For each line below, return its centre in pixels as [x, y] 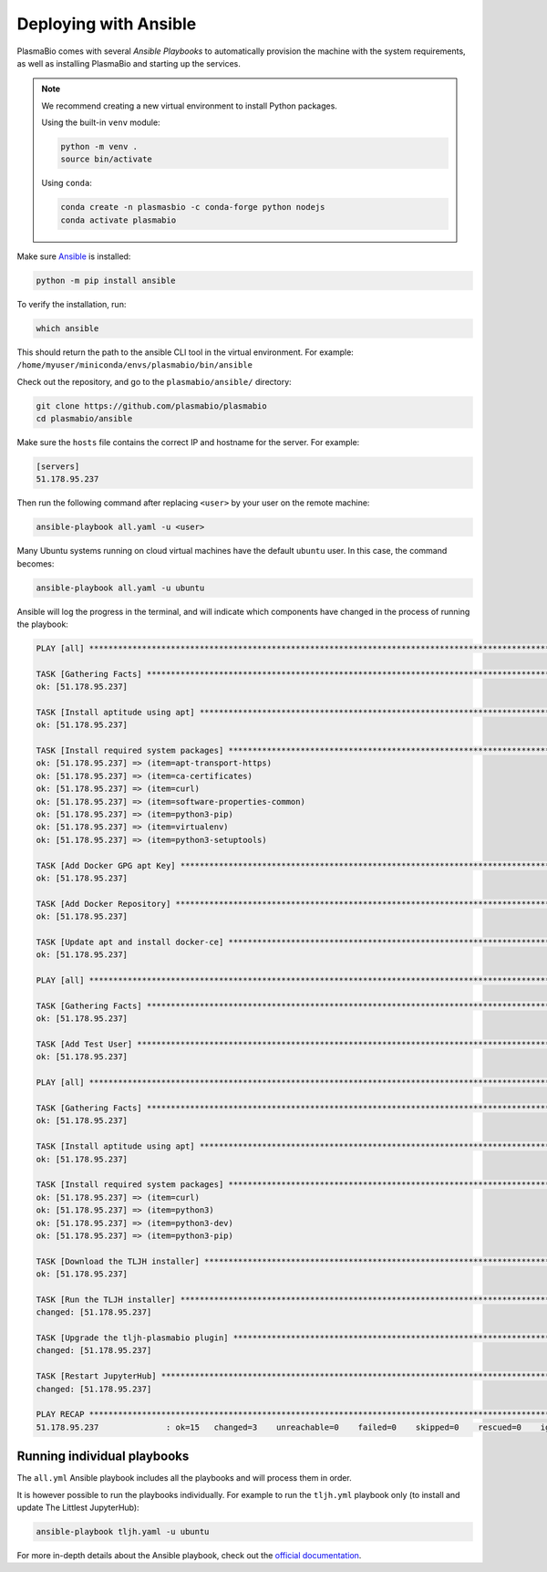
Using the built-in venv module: [101, 122]
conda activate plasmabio [119, 220]
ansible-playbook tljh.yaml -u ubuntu [123, 1532]
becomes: [36, 563]
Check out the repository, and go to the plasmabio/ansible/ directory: [154, 381]
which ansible [67, 328]
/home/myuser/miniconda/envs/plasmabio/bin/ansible [135, 365]
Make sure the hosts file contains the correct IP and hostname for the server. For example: [188, 442]
